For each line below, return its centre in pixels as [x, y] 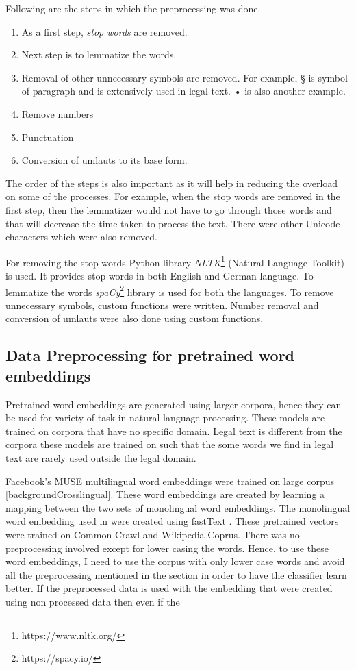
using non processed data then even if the [93, 601]
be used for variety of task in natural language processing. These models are [165, 418]
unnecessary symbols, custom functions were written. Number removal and [162, 305]
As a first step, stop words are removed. [104, 31]
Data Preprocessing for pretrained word [150, 355]
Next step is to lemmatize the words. [99, 54]
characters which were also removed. [81, 237]
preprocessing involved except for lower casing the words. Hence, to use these [167, 548]
